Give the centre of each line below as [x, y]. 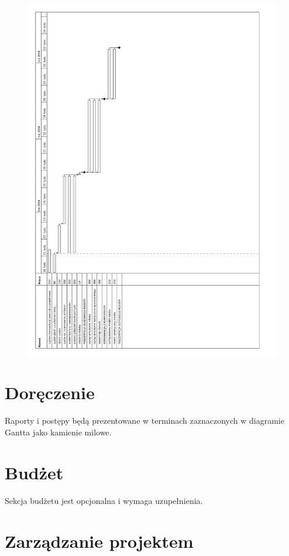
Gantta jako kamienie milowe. [58, 432]
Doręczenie [50, 392]
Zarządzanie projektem [99, 540]
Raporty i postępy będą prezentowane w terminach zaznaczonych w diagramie [144, 421]
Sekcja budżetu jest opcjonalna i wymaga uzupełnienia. [104, 500]
